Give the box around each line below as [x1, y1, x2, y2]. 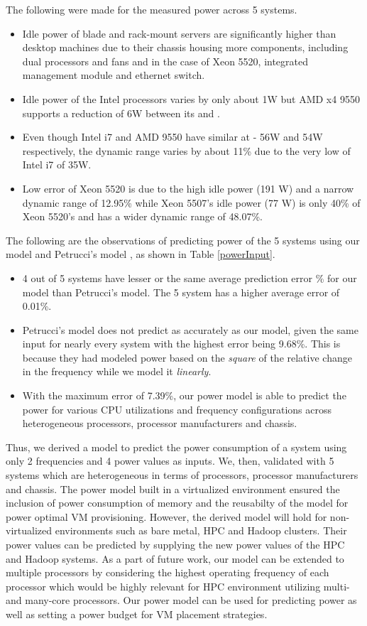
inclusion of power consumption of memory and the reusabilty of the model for [6, 495, 349, 510]
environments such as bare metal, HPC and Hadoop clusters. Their [55, 523, 347, 538]
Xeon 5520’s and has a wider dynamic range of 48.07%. [22, 209, 263, 224]
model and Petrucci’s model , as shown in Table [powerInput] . [6, 247, 275, 261]
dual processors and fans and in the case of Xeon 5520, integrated [22, 53, 309, 68]
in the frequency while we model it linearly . [22, 364, 212, 379]
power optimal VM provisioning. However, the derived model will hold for [6, 509, 327, 524]
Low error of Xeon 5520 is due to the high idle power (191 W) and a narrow [22, 180, 354, 195]
